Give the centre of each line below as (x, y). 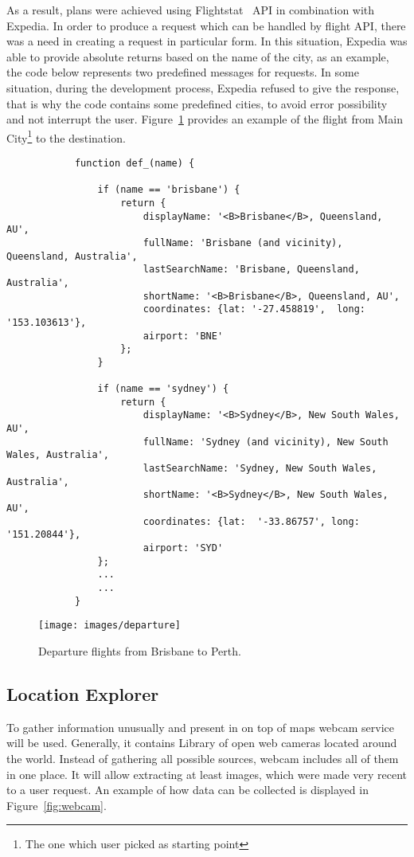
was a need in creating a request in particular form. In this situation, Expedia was (207, 41)
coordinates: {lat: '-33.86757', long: (251, 521)
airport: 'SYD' (183, 548)
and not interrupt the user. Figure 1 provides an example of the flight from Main (205, 119)
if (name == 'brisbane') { (169, 190)
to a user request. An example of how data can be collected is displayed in (187, 790)
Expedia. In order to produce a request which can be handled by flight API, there (206, 25)
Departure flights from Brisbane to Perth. (140, 650)
